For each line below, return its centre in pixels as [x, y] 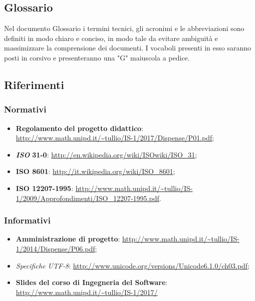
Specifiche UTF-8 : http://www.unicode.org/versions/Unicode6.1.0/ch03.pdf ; [133, 265]
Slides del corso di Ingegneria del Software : [92, 282]
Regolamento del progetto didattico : [80, 128]
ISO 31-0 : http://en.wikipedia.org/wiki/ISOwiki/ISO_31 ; [106, 154]
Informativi [27, 220]
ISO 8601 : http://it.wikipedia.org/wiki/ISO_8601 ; [95, 171]
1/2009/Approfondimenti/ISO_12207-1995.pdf [87, 198]
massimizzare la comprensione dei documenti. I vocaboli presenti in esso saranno [127, 48]
